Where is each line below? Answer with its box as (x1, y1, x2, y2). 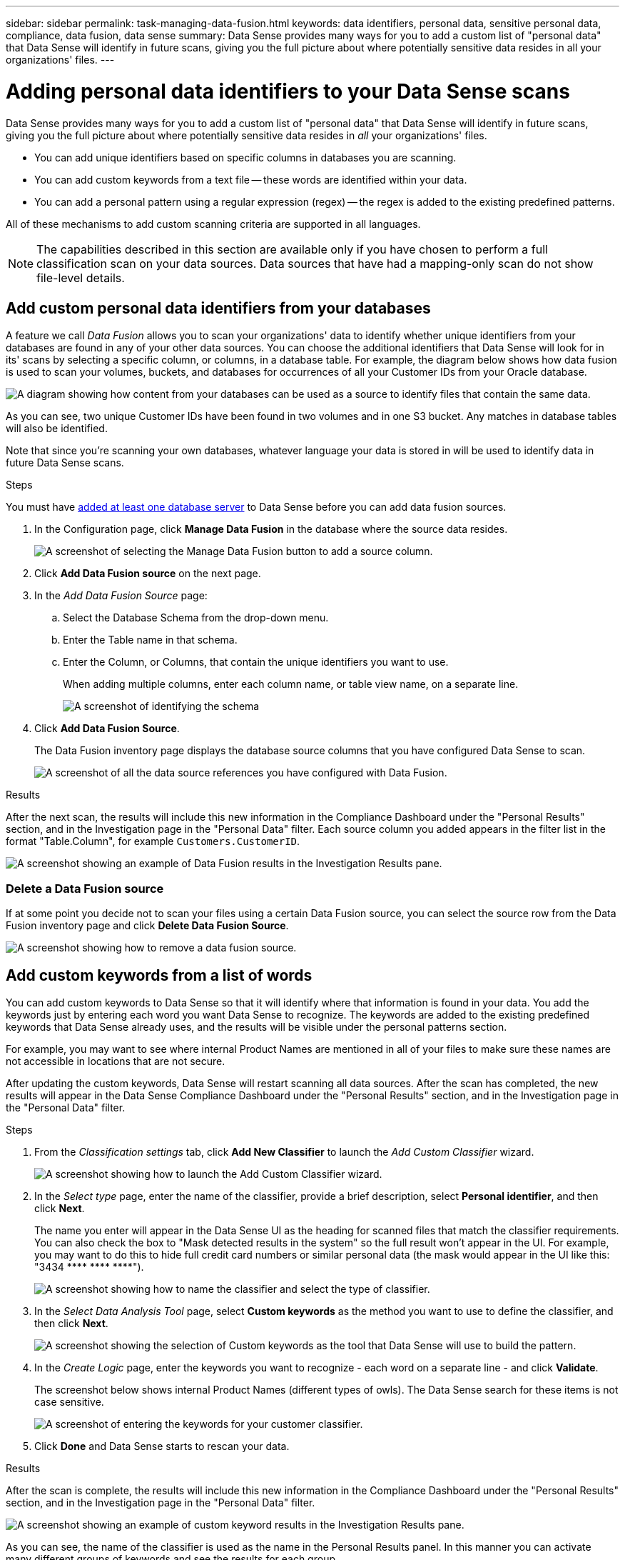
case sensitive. (34, 1395, 104, 1408)
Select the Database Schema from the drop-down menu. (63, 611, 329, 624)
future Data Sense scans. (6, 456, 124, 469)
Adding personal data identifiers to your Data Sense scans (6, 79, 570, 104)
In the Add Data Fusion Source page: (34, 589, 208, 602)
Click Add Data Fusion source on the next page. (34, 567, 261, 580)
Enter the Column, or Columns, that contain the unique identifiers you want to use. (63, 656, 449, 669)
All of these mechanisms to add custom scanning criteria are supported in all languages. (6, 217, 421, 230)
